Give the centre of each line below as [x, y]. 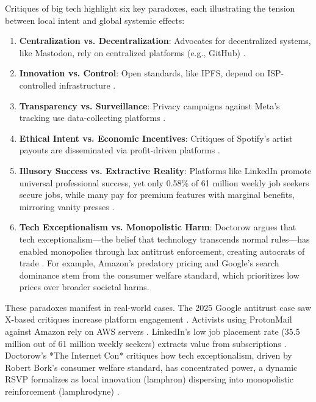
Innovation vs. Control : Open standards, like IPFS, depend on [142, 73]
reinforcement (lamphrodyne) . [62, 391]
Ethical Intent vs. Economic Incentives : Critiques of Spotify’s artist [156, 138]
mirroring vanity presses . [67, 206]
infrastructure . [87, 85]
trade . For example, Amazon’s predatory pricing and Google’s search [149, 263]
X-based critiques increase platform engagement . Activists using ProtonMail [149, 319]
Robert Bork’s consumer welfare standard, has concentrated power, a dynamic [151, 367]
